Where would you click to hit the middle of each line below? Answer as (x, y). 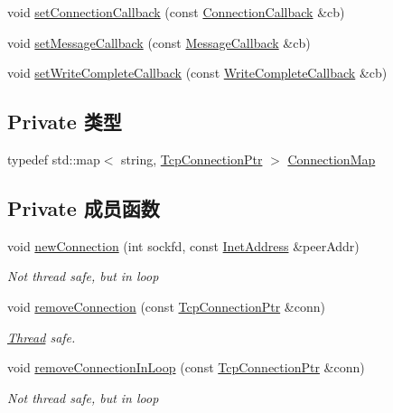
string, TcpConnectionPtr (192, 159)
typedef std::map (54, 159)
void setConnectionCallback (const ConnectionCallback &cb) (176, 12)
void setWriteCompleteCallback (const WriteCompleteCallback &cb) (197, 73)
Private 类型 (65, 122)
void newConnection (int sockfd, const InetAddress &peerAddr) (183, 245)
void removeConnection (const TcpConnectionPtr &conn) (166, 306)
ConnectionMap (332, 159)
